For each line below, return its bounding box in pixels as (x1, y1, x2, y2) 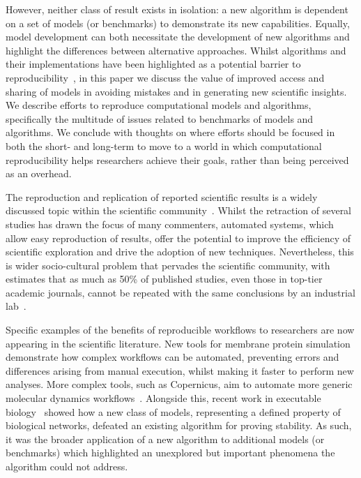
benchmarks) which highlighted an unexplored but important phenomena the (6, 445, 335, 460)
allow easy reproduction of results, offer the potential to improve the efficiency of (6, 230, 351, 245)
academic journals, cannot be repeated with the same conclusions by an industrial (6, 285, 355, 299)
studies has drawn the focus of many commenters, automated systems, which (6, 216, 334, 231)
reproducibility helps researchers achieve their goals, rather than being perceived (6, 152, 349, 167)
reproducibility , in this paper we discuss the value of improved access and (6, 70, 325, 84)
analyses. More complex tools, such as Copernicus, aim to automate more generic (6, 377, 353, 391)
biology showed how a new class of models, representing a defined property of (6, 404, 341, 419)
